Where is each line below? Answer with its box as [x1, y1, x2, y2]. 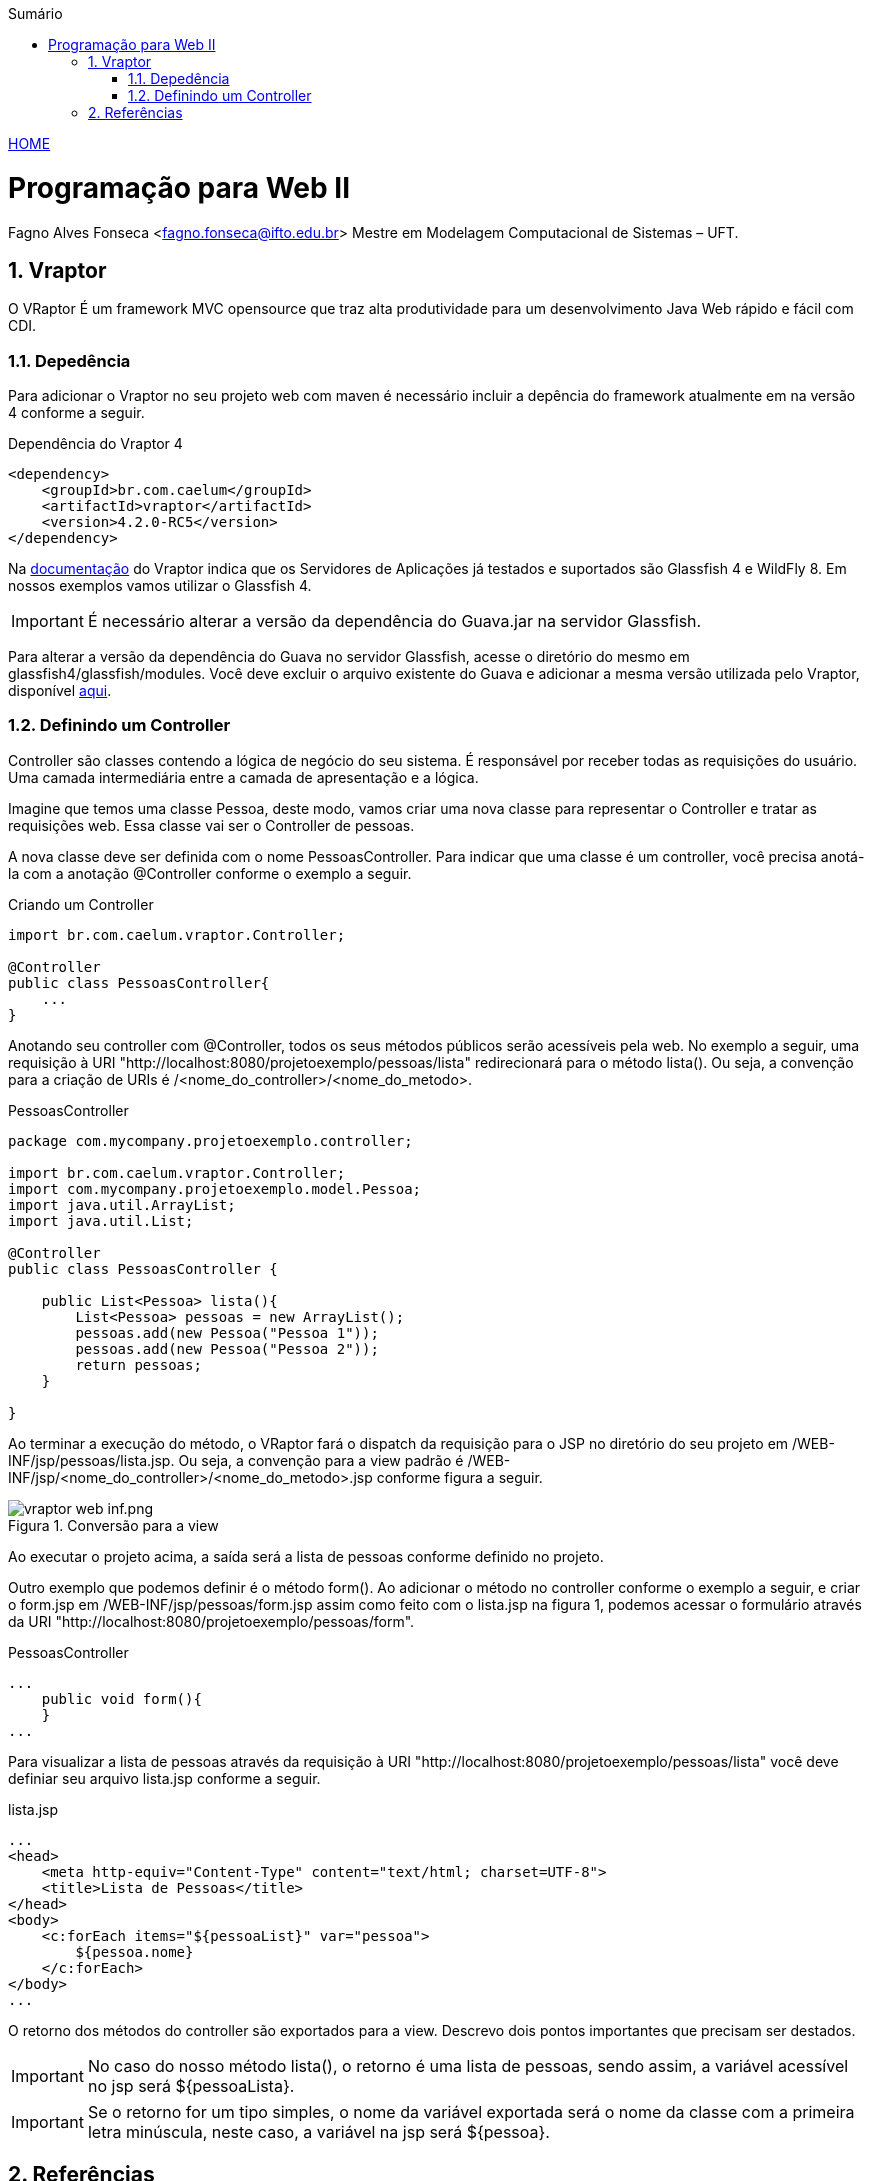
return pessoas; [75, 1356, 202, 1373]
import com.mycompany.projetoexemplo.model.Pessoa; [8, 1180, 422, 1197]
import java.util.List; [8, 1212, 194, 1229]
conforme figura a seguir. [376, 1468, 543, 1486]
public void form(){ [41, 1690, 202, 1707]
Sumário [8, 5, 63, 22]
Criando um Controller [8, 895, 154, 913]
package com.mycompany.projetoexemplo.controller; [8, 1132, 413, 1149]
